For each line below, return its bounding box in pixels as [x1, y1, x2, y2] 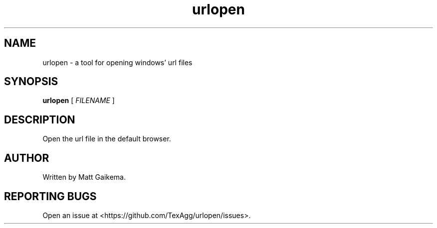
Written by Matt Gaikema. [42, 173, 126, 182]
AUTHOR [4, 151, 49, 164]
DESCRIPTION [4, 113, 75, 126]
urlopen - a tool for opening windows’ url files [42, 58, 193, 67]
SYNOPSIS [4, 75, 58, 88]
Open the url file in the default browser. [42, 134, 171, 143]
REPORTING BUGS [4, 190, 97, 203]
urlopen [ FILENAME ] [42, 96, 115, 105]
